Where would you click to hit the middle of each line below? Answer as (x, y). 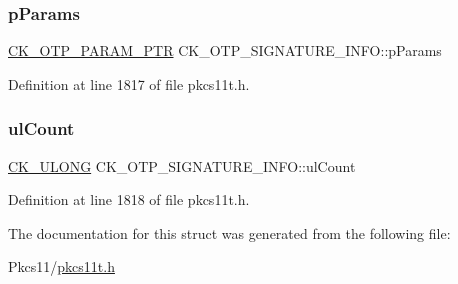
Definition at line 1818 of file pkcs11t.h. (129, 199)
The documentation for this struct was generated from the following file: (229, 232)
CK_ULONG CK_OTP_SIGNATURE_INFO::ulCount (182, 165)
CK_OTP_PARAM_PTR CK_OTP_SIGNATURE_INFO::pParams (225, 50)
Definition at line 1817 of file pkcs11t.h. (129, 83)
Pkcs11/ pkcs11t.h (61, 266)
